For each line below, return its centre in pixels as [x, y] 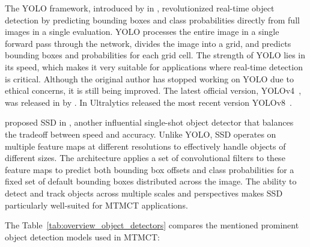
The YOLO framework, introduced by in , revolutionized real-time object [140, 8]
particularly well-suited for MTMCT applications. [96, 205]
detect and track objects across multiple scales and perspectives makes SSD [144, 193]
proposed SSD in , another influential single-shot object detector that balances [149, 122]
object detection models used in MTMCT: [82, 236]
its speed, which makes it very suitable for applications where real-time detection [154, 66]
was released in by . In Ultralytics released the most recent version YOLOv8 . [149, 102]
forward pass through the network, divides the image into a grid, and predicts [148, 43]
